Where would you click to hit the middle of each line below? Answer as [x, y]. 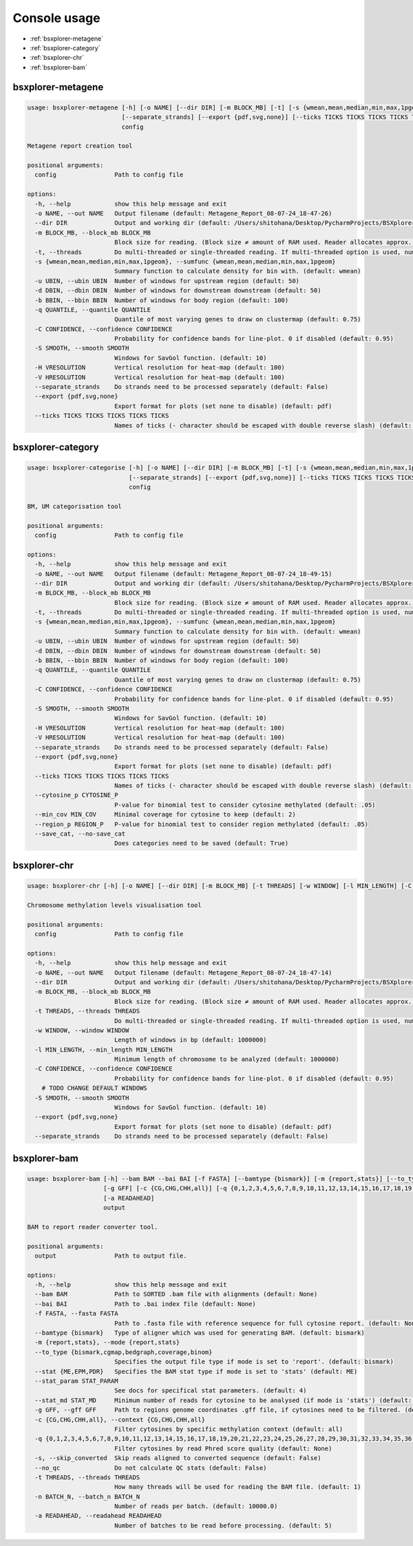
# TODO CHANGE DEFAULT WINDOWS [94, 1088]
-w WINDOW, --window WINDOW [82, 1030]
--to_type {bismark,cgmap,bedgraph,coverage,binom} [124, 1352]
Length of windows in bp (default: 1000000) [190, 1040]
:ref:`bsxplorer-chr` [57, 58]
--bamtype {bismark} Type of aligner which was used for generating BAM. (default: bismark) [200, 1333]
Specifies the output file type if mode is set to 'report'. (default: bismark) [254, 1362]
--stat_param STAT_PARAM [76, 1381]
